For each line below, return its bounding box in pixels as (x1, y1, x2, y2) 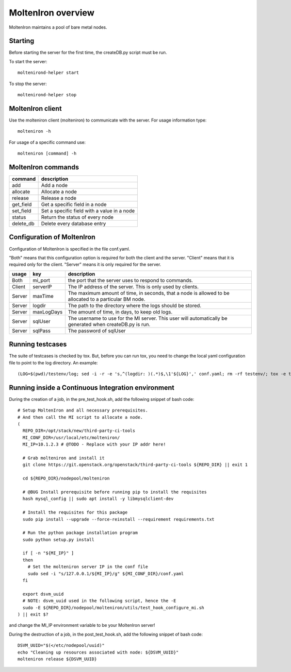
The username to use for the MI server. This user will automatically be (68, 315, 227, 322)
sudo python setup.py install (22, 537, 95, 542)
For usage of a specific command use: (9, 139, 86, 145)
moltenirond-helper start (17, 70, 80, 75)
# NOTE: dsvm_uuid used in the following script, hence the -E (22, 598, 177, 603)
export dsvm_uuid (22, 591, 64, 597)
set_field (12, 207, 32, 214)
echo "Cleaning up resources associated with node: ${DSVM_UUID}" (17, 649, 179, 655)
